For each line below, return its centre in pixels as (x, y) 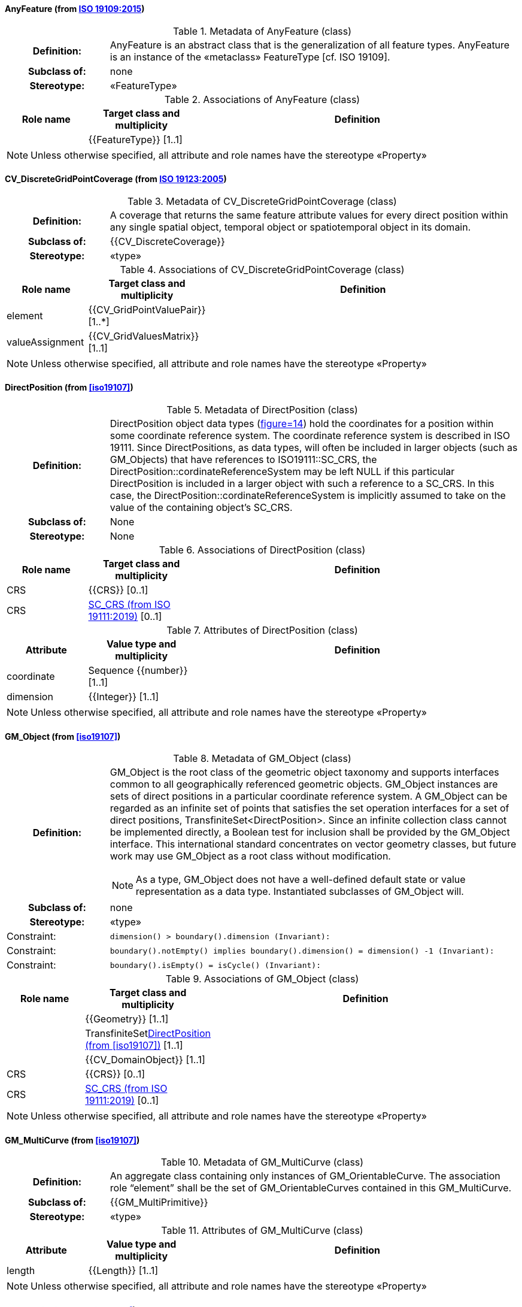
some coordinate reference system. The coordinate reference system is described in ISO (310, 436)
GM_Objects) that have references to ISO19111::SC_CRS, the (243, 460)
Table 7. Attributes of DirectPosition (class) (262, 630)
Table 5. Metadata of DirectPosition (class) (262, 410)
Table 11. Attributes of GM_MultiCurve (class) (262, 1231)
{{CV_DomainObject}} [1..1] (145, 1060)
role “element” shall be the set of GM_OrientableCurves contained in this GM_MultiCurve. (311, 1188)
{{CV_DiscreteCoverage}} (167, 241)
